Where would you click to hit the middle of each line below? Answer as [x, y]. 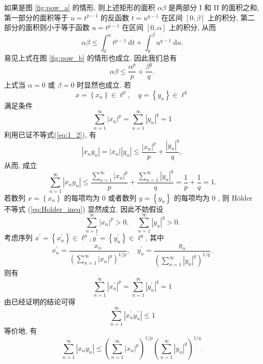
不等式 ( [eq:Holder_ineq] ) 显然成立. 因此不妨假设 [84, 208]
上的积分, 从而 [192, 27]
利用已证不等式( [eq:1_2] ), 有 [50, 134]
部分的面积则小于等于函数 [47, 27]
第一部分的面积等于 [36, 17]
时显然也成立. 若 [104, 85]
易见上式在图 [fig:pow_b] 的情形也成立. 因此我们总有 [91, 58]
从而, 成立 [21, 165]
